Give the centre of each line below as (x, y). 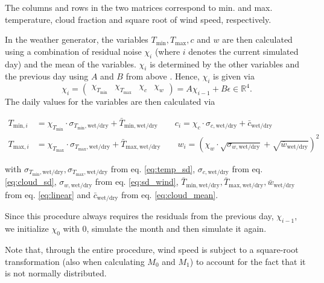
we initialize (27, 229)
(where (167, 51)
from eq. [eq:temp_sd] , (153, 168)
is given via (234, 76)
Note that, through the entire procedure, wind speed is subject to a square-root (152, 249)
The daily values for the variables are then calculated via (110, 101)
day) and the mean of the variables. (71, 64)
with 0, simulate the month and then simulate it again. (165, 229)
